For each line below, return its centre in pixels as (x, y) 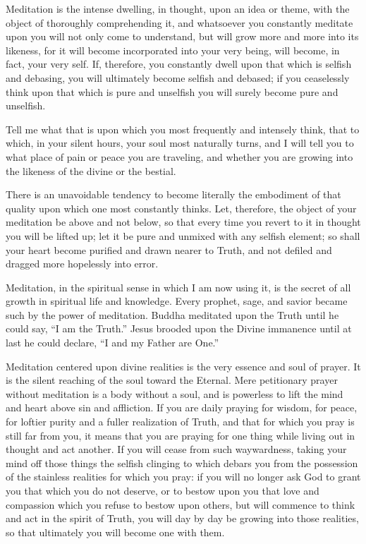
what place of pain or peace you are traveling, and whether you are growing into (179, 156)
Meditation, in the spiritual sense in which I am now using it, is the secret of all (178, 287)
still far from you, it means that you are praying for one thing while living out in (181, 435)
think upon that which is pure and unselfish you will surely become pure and (172, 91)
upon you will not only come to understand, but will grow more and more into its (182, 36)
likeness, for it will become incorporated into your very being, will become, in (173, 50)
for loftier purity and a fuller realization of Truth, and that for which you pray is (180, 422)
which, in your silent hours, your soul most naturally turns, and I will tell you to (180, 143)
